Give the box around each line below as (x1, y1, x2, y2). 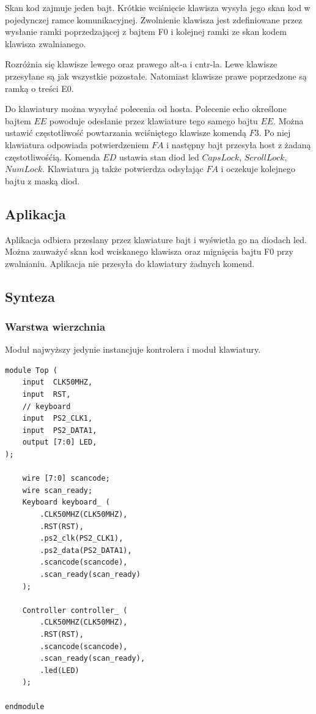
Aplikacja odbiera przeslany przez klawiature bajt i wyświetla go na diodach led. (5, 233, 307, 246)
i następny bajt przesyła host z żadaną (166, 138, 311, 151)
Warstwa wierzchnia (5, 319, 106, 334)
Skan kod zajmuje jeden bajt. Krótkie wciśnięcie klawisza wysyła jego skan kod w (5, 1, 310, 13)
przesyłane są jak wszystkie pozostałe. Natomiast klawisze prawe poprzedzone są (5, 69, 307, 82)
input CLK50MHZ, (22, 378, 93, 387)
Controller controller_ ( (22, 606, 128, 615)
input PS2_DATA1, (22, 426, 97, 435)
